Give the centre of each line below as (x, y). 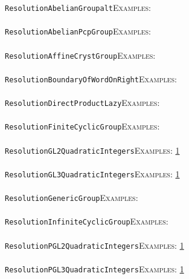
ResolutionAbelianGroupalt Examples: (78, 7)
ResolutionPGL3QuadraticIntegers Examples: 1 (94, 268)
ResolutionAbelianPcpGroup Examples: (78, 31)
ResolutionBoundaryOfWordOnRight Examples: (91, 78)
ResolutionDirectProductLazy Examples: (82, 102)
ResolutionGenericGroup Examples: (72, 197)
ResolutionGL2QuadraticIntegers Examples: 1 (92, 150)
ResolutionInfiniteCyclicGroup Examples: (87, 221)
